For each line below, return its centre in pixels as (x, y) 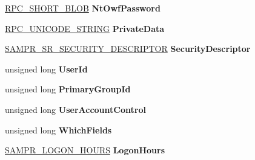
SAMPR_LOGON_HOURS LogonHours (85, 150)
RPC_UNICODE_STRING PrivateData (85, 28)
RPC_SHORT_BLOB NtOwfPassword (83, 8)
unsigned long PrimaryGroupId (68, 89)
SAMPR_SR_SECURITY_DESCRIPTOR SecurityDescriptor (128, 49)
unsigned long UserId (46, 69)
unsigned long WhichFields (58, 130)
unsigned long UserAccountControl (75, 109)
